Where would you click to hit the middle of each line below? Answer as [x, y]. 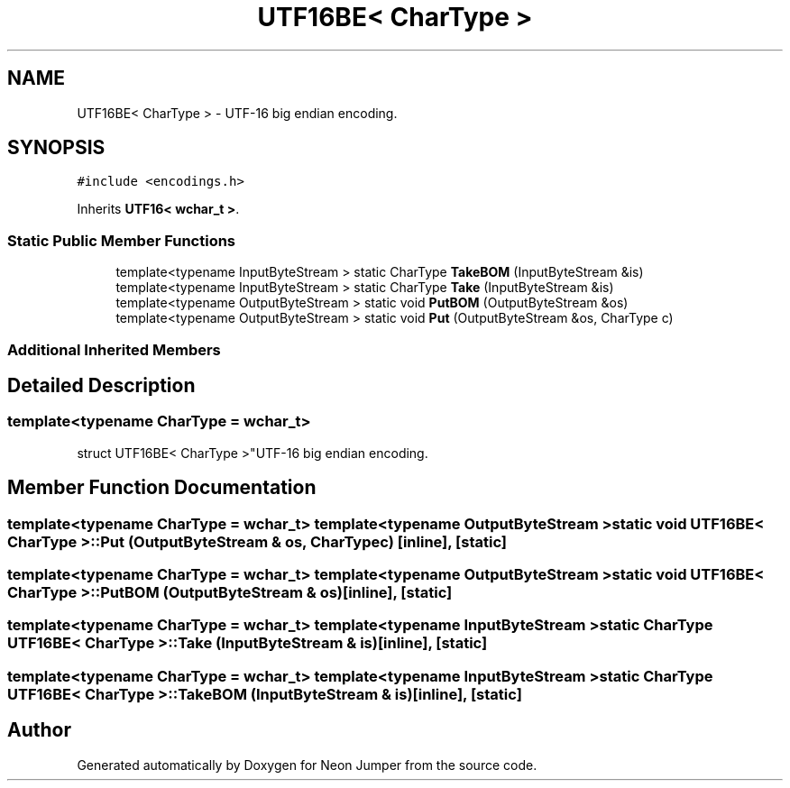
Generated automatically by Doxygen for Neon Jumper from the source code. [307, 765]
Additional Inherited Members [114, 349]
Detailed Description [101, 385]
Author [39, 730]
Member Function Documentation [162, 488]
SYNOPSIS [56, 148]
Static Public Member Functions [122, 240]
